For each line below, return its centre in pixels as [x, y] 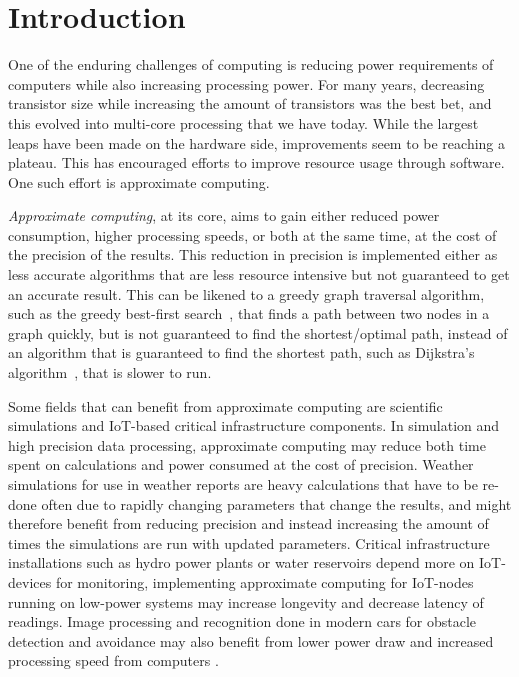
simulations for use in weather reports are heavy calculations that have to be [243, 484]
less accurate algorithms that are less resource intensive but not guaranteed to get [259, 274]
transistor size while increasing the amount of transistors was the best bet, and [250, 103]
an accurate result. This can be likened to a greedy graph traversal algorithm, [246, 293]
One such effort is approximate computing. [139, 181]
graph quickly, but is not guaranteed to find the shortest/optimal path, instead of [258, 332]
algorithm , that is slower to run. [110, 372]
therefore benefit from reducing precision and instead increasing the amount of [248, 523]
